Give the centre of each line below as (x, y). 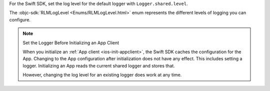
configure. (20, 19)
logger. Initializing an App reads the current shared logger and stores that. (99, 66)
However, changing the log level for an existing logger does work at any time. (102, 75)
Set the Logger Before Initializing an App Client (71, 43)
